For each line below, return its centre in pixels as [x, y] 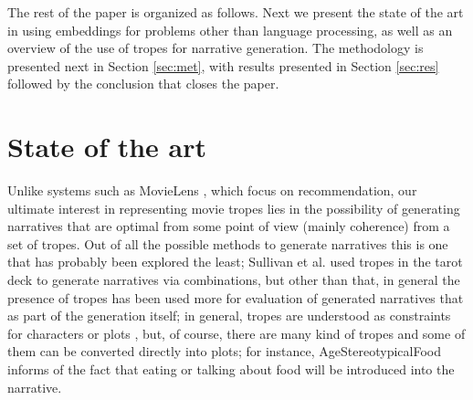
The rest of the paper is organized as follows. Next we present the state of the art [236, 12]
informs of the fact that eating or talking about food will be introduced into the [231, 369]
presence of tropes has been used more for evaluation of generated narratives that [236, 297]
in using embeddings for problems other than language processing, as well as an [230, 30]
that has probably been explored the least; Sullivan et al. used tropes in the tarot [235, 262]
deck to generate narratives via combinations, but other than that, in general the [234, 280]
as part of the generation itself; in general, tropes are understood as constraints [229, 316]
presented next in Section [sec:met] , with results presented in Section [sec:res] [223, 65]
